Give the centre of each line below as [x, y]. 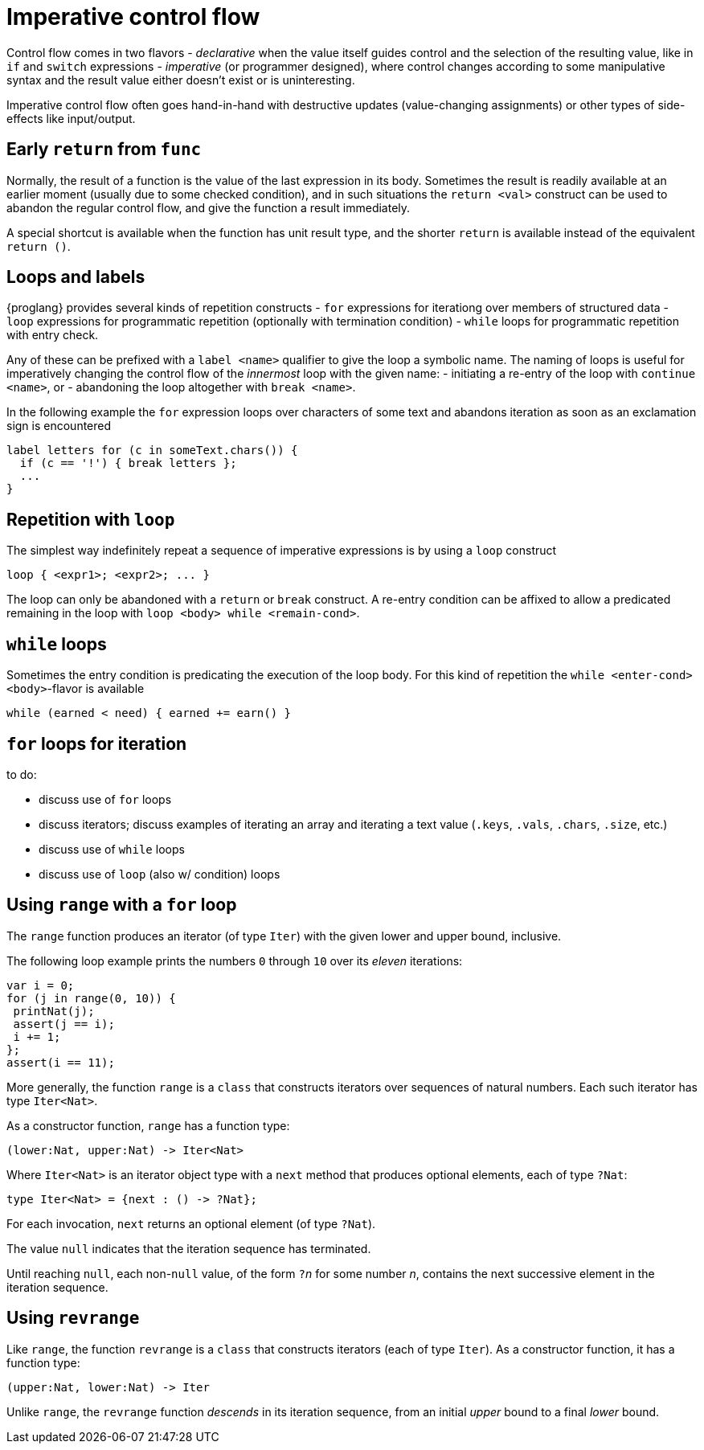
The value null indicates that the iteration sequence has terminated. [189, 1248]
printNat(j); [54, 1011]
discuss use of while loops [112, 849]
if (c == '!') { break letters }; [128, 463]
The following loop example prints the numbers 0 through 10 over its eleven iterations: [235, 961]
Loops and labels [76, 277]
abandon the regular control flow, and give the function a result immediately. [209, 207]
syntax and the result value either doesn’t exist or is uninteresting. [181, 80]
